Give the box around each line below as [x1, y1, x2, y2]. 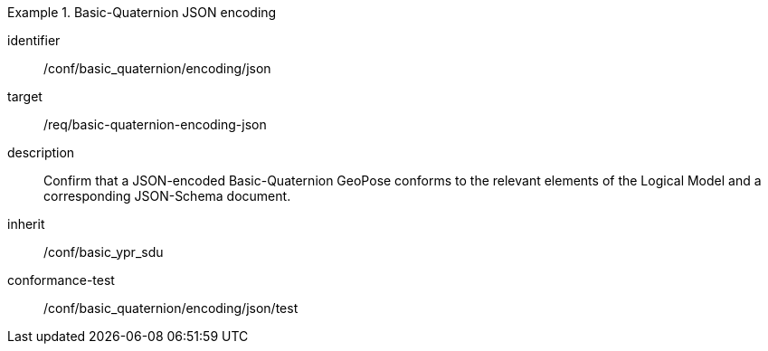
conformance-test [7, 272, 115, 288]
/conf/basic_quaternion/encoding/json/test [43, 300, 299, 316]
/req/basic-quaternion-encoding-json [43, 117, 267, 132]
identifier [7, 33, 61, 48]
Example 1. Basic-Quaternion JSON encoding [7, 5, 277, 20]
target [7, 89, 43, 104]
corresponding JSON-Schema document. [43, 188, 291, 204]
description [7, 145, 75, 160]
